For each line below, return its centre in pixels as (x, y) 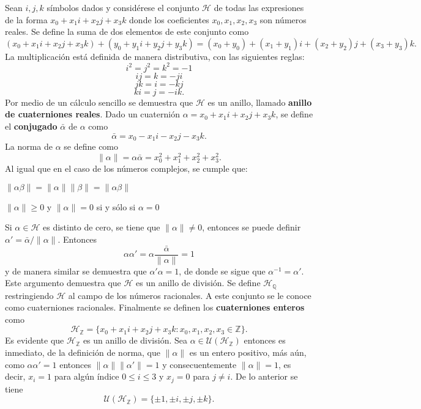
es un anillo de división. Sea (135, 340)
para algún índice (87, 376)
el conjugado (31, 126)
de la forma (26, 19)
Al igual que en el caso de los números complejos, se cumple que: (126, 168)
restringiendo (29, 295)
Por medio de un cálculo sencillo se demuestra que (99, 102)
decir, (15, 376)
